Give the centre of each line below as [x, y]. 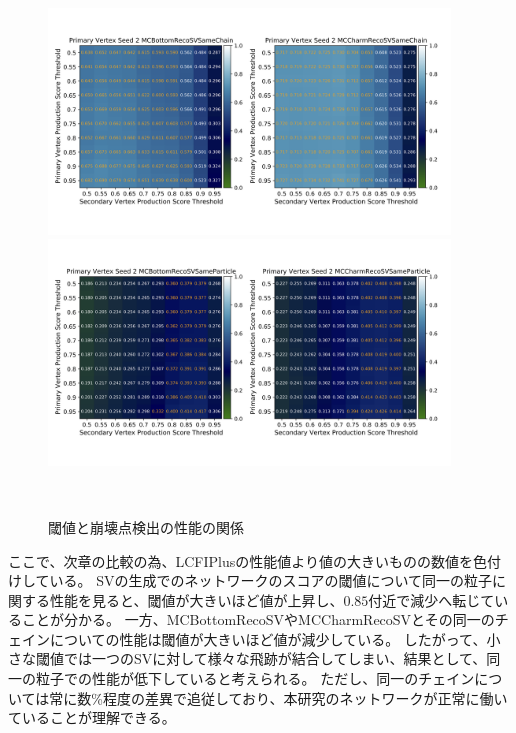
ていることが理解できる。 [92, 717]
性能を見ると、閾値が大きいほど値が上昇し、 [196, 599]
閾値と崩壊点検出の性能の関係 [146, 526]
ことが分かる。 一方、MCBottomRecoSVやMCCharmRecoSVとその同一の [258, 619]
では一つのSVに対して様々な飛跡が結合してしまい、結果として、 [275, 658]
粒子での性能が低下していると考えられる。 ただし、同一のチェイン [255, 678]
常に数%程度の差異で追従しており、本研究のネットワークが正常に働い [278, 697]
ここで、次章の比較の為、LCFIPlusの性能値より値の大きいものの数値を [240, 560]
